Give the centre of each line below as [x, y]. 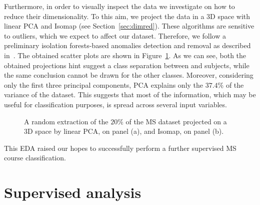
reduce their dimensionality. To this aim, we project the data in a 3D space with [127, 16]
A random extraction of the [66, 121]
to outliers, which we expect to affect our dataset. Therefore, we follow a [115, 35]
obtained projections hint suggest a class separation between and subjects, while [127, 65]
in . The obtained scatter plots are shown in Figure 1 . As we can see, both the [125, 55]
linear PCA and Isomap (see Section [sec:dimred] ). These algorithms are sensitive [129, 26]
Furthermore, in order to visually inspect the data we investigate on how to [119, 6]
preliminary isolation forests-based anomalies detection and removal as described [127, 45]
